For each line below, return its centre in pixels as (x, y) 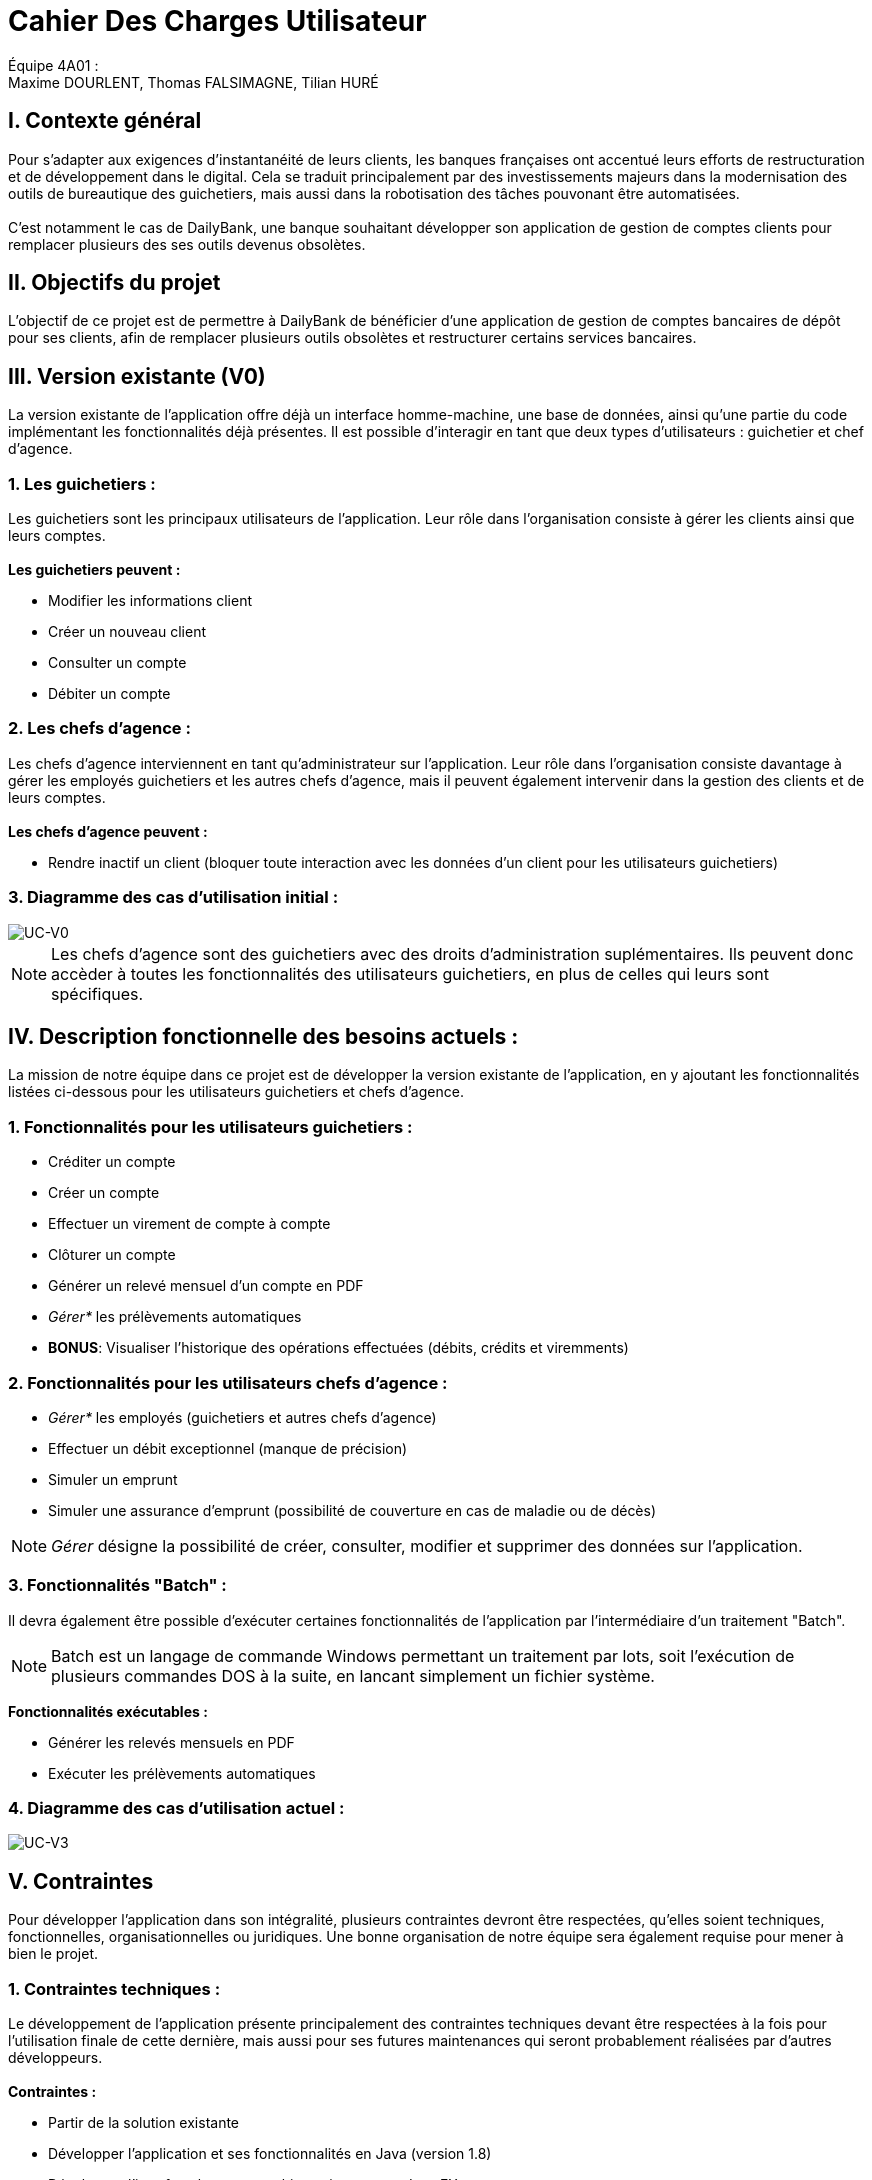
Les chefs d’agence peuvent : (108, 831)
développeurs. (55, 2057)
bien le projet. (53, 1954)
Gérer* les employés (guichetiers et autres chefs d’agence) (242, 1417)
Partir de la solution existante (144, 2122)
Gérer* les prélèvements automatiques (175, 1317)
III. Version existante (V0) (137, 376)
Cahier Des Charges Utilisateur (217, 21)
